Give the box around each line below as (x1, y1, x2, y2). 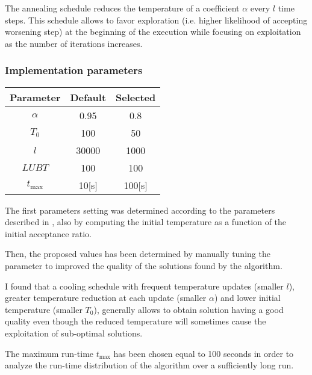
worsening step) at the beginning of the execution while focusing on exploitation (5, 25, 301, 38)
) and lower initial (214, 291, 281, 304)
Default (70, 90, 107, 104)
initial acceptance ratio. (5, 227, 92, 240)
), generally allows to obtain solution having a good (93, 303, 284, 315)
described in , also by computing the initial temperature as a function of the (5, 215, 287, 228)
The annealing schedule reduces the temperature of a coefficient (5, 2, 240, 14)
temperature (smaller (5, 303, 83, 315)
